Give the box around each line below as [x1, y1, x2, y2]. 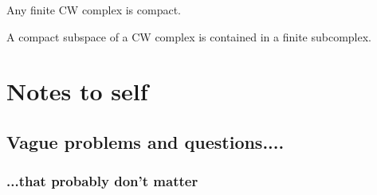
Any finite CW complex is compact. [6, 2, 182, 18]
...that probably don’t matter [6, 171, 198, 191]
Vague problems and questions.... [6, 129, 285, 154]
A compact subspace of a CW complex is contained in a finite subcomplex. [6, 28, 371, 45]
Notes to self [6, 75, 148, 107]
